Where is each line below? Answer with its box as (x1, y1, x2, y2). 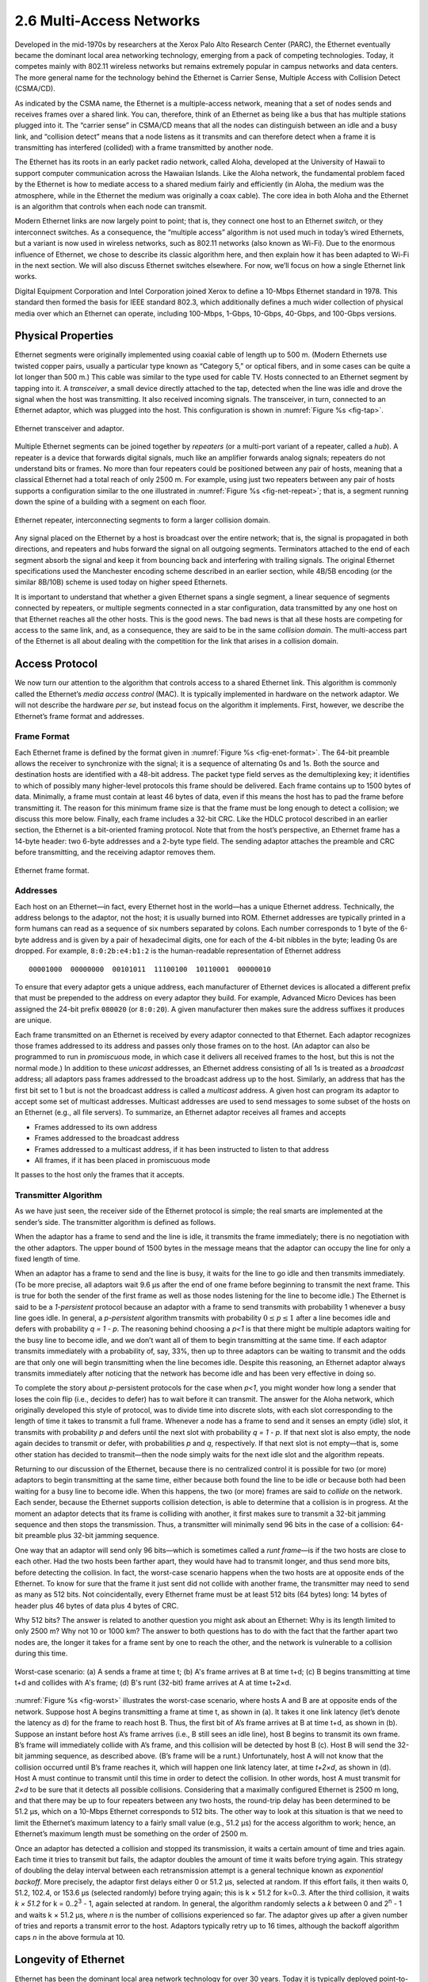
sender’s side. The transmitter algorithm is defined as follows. (14, 1217, 216, 1226)
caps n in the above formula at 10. (14, 1932, 125, 1942)
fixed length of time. (14, 1253, 81, 1264)
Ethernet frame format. (14, 865, 90, 875)
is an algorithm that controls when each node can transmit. (14, 202, 208, 212)
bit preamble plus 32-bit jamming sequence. (14, 1531, 160, 1540)
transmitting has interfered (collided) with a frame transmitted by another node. (14, 143, 273, 152)
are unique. (14, 1016, 52, 1025)
